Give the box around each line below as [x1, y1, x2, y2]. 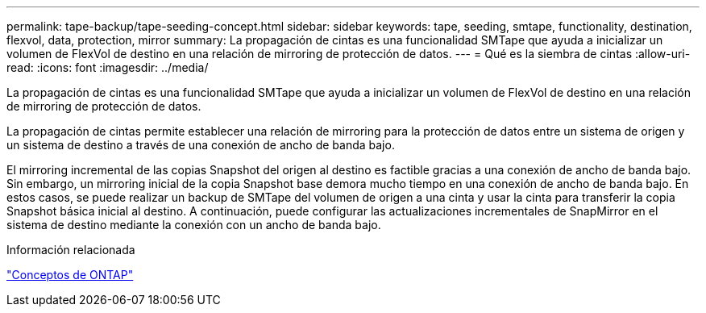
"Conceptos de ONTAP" [6, 268, 134, 282]
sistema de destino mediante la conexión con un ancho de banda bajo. [6, 218, 381, 232]
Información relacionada [6, 243, 135, 257]
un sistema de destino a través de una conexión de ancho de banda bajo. [6, 138, 395, 152]
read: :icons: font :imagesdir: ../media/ [6, 61, 209, 74]
